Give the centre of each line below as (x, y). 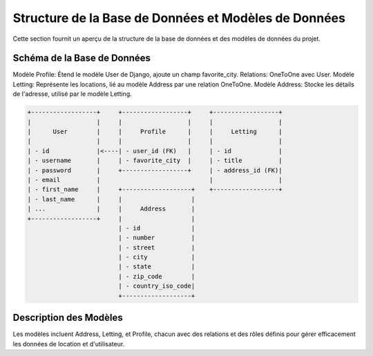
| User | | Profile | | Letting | (155, 131)
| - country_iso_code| (157, 286)
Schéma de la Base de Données (82, 58)
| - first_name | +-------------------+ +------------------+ (155, 189)
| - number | (157, 238)
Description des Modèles (68, 318)
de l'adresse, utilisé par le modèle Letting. (72, 94)
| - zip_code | (157, 276)
